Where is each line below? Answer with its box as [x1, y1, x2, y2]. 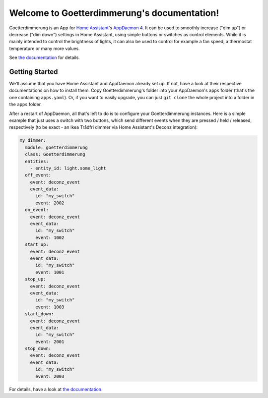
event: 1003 [35, 304, 65, 310]
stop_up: [25, 277, 46, 282]
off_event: [25, 172, 52, 178]
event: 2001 [35, 339, 65, 344]
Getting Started [9, 67, 58, 76]
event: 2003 [35, 373, 65, 379]
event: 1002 [35, 234, 65, 240]
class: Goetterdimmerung [25, 152, 85, 157]
